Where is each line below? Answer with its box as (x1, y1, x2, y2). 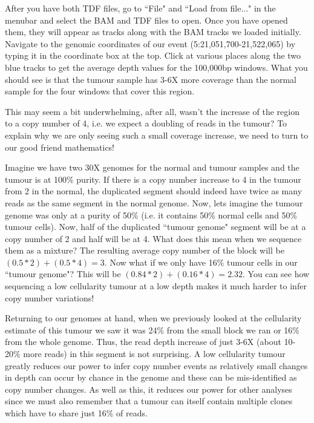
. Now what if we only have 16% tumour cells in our (104, 255, 298, 268)
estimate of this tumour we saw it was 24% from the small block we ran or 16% (5, 323, 299, 336)
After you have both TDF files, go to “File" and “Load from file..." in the (5, 2, 276, 14)
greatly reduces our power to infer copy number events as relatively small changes (5, 359, 308, 372)
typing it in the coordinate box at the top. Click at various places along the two (5, 49, 301, 62)
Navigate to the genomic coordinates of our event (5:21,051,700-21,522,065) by (5, 37, 296, 50)
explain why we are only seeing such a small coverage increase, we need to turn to (5, 128, 309, 141)
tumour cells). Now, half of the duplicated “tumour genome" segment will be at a (5, 220, 306, 233)
